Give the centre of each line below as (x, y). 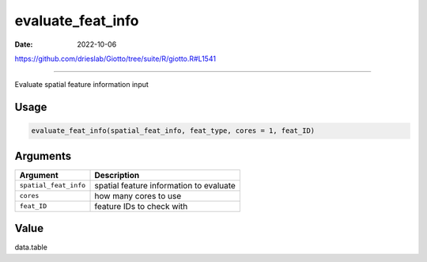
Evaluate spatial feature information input (82, 85)
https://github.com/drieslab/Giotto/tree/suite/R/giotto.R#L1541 (115, 59)
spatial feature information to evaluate (165, 185)
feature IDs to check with (141, 206)
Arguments (43, 156)
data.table (31, 247)
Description (117, 175)
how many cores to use (138, 196)
